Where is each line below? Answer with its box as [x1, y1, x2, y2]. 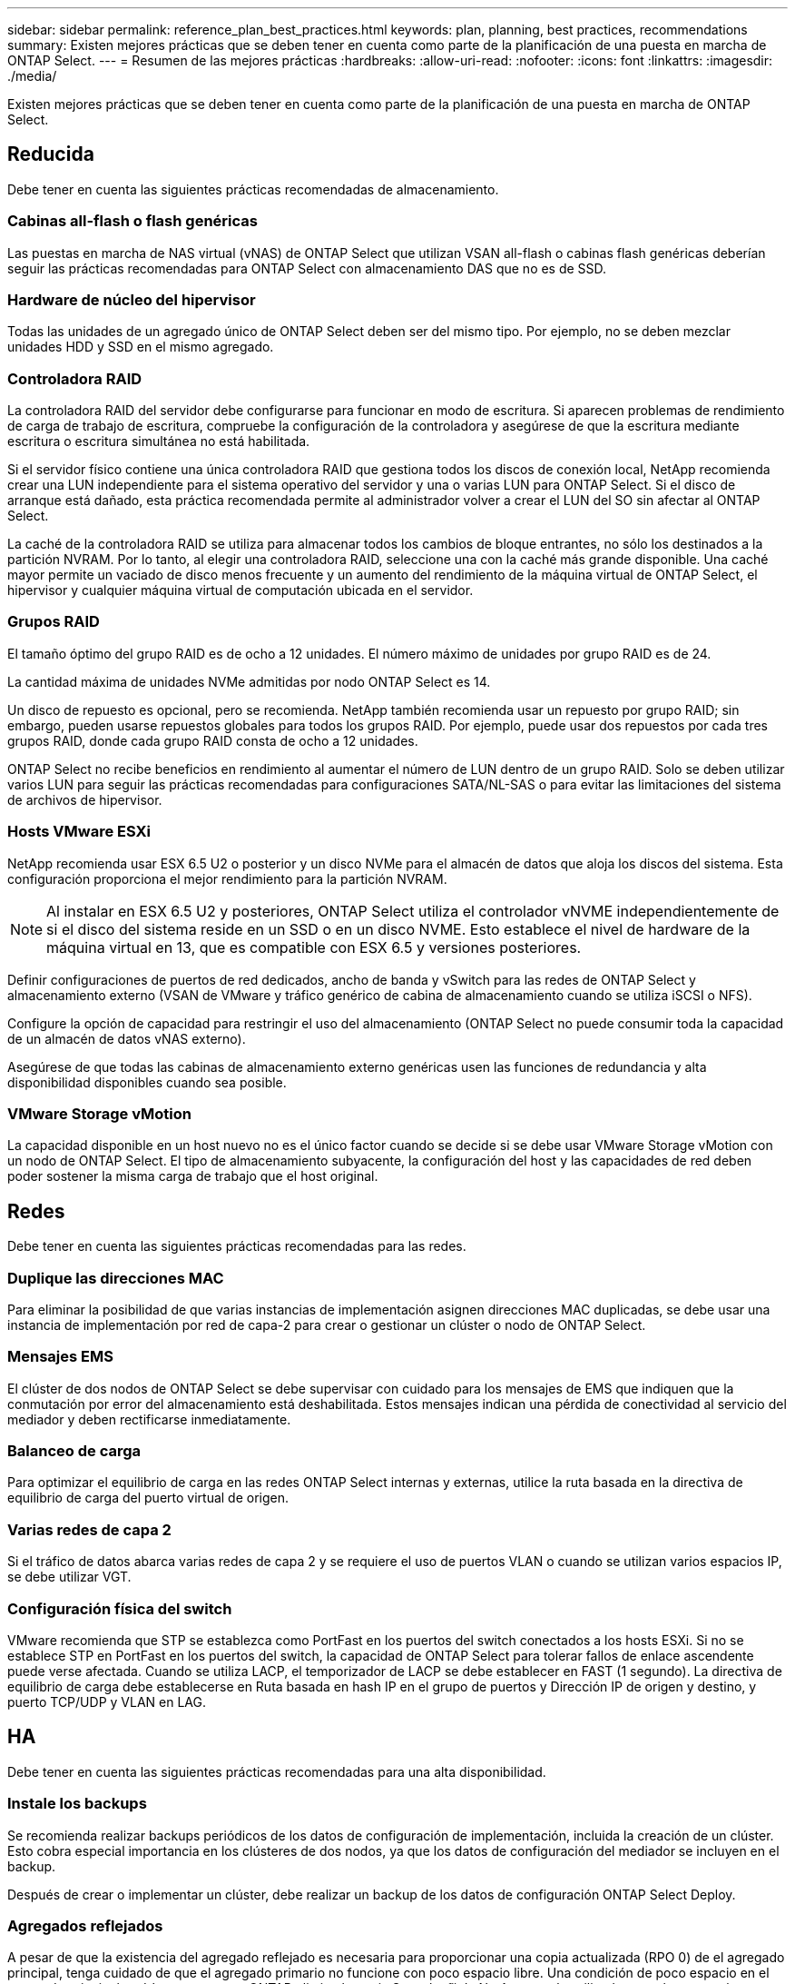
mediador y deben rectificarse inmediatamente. [7, 1411, 291, 1427]
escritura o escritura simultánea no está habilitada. [7, 433, 310, 450]
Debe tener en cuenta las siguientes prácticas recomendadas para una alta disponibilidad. [7, 1763, 546, 1780]
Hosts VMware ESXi [7, 822, 151, 841]
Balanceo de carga [7, 1442, 142, 1461]
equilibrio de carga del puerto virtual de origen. [7, 1490, 290, 1506]
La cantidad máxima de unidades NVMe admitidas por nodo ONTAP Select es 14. [7, 673, 491, 689]
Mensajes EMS [7, 1347, 113, 1366]
